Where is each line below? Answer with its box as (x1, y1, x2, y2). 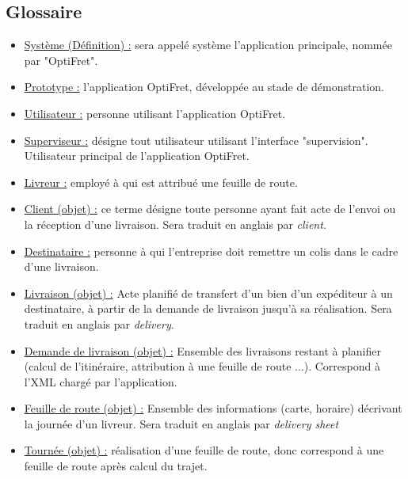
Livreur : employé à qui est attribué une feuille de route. (24, 173, 298, 190)
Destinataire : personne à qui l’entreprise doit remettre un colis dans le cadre (24, 242, 398, 259)
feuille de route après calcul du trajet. (24, 458, 208, 474)
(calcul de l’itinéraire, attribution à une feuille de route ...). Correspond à (24, 358, 380, 374)
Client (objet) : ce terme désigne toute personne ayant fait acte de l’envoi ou (24, 200, 396, 217)
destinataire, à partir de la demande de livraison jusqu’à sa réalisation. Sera (24, 300, 392, 317)
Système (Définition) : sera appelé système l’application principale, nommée (24, 36, 392, 53)
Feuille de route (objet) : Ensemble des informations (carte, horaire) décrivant (24, 400, 402, 416)
